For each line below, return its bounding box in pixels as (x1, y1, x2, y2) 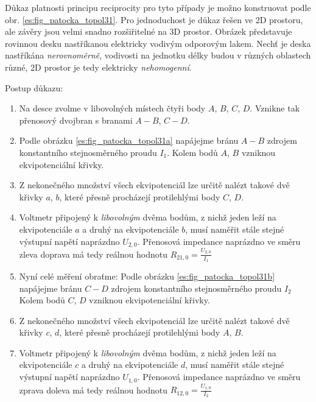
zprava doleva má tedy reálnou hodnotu (19, 383, 167, 396)
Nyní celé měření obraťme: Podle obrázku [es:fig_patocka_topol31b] (19, 269, 275, 282)
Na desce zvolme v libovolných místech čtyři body (19, 102, 206, 115)
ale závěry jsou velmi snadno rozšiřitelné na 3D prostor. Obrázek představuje (5, 25, 292, 38)
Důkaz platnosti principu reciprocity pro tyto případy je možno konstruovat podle (5, 1, 311, 13)
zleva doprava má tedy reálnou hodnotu (19, 247, 167, 260)
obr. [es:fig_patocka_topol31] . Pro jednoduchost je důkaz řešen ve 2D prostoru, (5, 13, 303, 26)
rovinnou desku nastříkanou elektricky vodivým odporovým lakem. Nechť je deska (5, 37, 311, 49)
